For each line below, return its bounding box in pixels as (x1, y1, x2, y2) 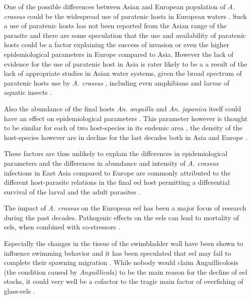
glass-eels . (4, 286, 35, 296)
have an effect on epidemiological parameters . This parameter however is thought (4, 113, 248, 123)
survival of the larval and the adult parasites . (4, 186, 141, 196)
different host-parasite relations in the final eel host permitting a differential (4, 177, 230, 187)
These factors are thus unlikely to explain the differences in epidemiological (4, 148, 228, 158)
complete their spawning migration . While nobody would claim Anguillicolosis (4, 257, 238, 267)
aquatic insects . (4, 87, 52, 97)
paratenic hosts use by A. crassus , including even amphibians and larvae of (4, 77, 230, 88)
